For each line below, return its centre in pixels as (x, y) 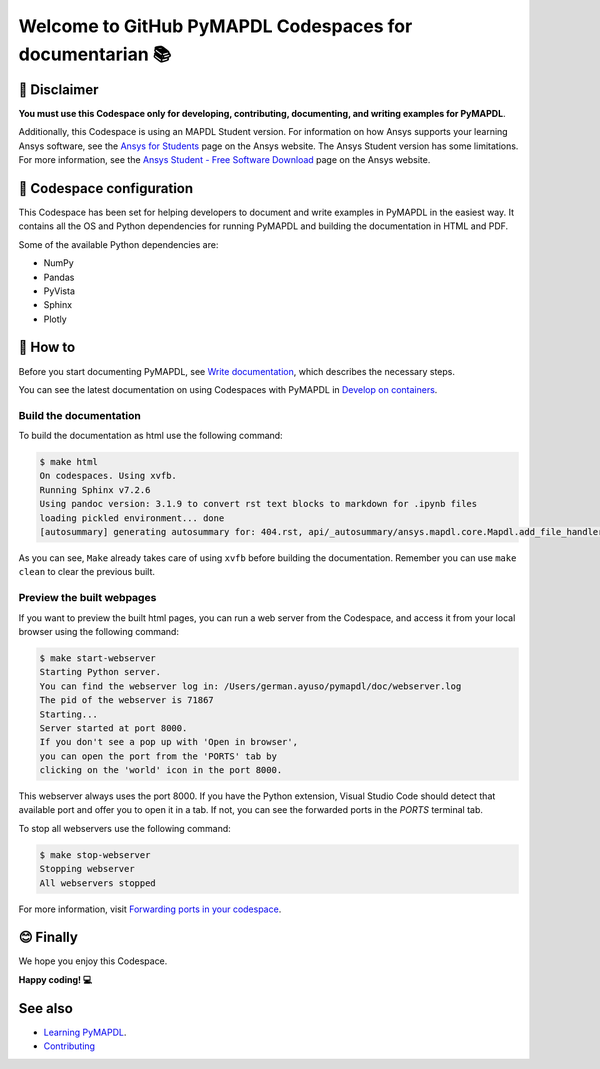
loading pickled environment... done (132, 518)
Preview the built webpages (87, 598)
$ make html (69, 462)
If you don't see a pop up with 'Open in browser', (169, 742)
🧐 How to (47, 347)
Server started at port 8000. (113, 728)
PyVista (59, 291)
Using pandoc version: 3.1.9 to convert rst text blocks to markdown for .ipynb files (258, 504)
